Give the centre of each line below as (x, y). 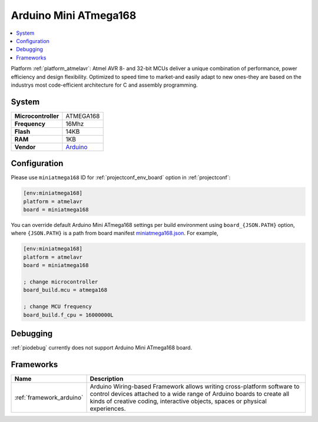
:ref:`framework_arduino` (49, 397)
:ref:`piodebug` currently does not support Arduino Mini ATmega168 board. (102, 348)
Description (107, 378)
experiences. (108, 408)
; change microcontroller (61, 282)
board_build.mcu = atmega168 (65, 290)
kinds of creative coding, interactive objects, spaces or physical (178, 401)
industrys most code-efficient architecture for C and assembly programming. (104, 85)
